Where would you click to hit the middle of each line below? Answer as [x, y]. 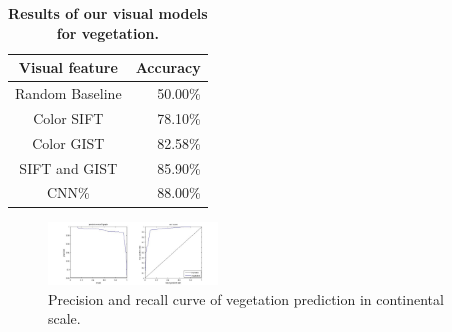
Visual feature [68, 67]
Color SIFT [68, 117]
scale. [64, 318]
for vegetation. [107, 32]
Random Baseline [68, 93]
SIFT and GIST [68, 167]
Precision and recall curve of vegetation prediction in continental [246, 298]
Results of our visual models [108, 13]
